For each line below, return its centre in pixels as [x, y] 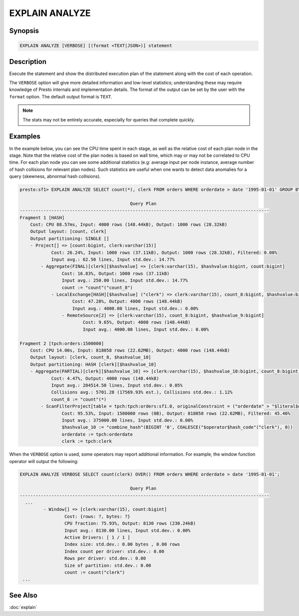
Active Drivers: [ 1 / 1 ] [97, 537]
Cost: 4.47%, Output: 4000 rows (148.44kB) [105, 378]
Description [28, 62]
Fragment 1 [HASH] [42, 218]
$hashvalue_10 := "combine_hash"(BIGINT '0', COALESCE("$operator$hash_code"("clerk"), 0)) [177, 427]
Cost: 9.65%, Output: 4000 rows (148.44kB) [137, 322]
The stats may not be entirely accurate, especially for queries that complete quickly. [109, 119]
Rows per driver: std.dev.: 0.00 [105, 559]
